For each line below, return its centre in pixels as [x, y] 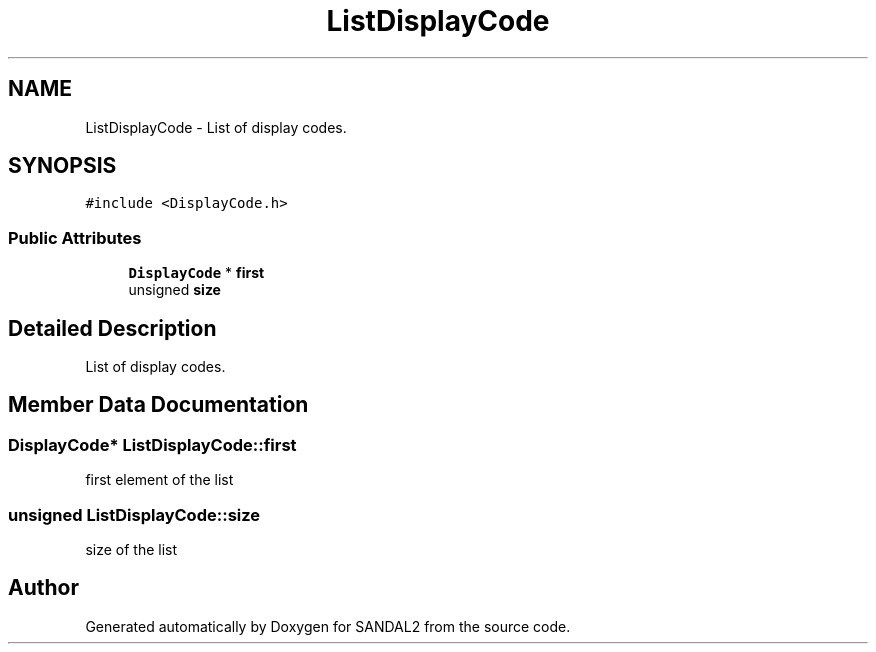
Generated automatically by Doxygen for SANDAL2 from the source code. [328, 626]
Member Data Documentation [158, 405]
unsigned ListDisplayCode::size [134, 514]
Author [43, 588]
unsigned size [174, 290]
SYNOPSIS [62, 166]
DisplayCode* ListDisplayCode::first [152, 444]
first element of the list [159, 480]
